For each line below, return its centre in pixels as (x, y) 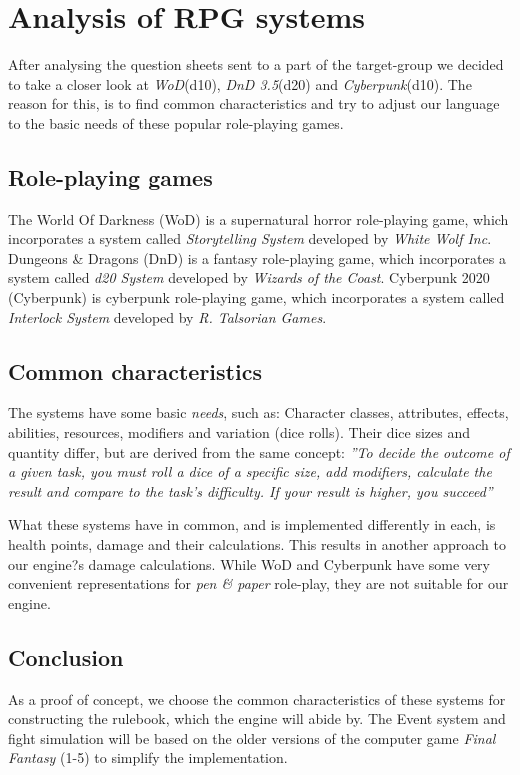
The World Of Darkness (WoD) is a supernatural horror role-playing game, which (258, 218)
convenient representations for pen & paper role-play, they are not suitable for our (258, 583)
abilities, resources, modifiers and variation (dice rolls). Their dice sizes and (239, 432)
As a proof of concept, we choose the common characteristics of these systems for (257, 698)
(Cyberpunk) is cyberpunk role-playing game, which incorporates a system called (256, 297)
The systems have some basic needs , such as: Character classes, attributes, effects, (258, 412)
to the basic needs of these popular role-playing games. (176, 122)
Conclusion (66, 656)
